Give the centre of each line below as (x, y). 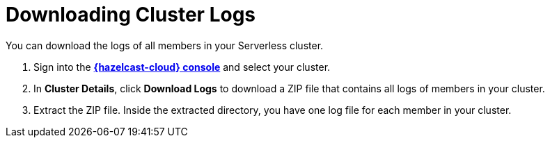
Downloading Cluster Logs (131, 15)
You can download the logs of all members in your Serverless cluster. (165, 45)
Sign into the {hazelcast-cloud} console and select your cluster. (182, 67)
